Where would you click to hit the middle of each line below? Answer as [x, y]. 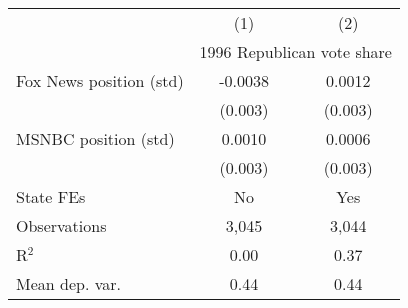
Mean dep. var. [68, 283]
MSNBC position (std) [95, 138]
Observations [61, 225]
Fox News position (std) [100, 80]
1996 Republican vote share [295, 51]
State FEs [51, 196]
